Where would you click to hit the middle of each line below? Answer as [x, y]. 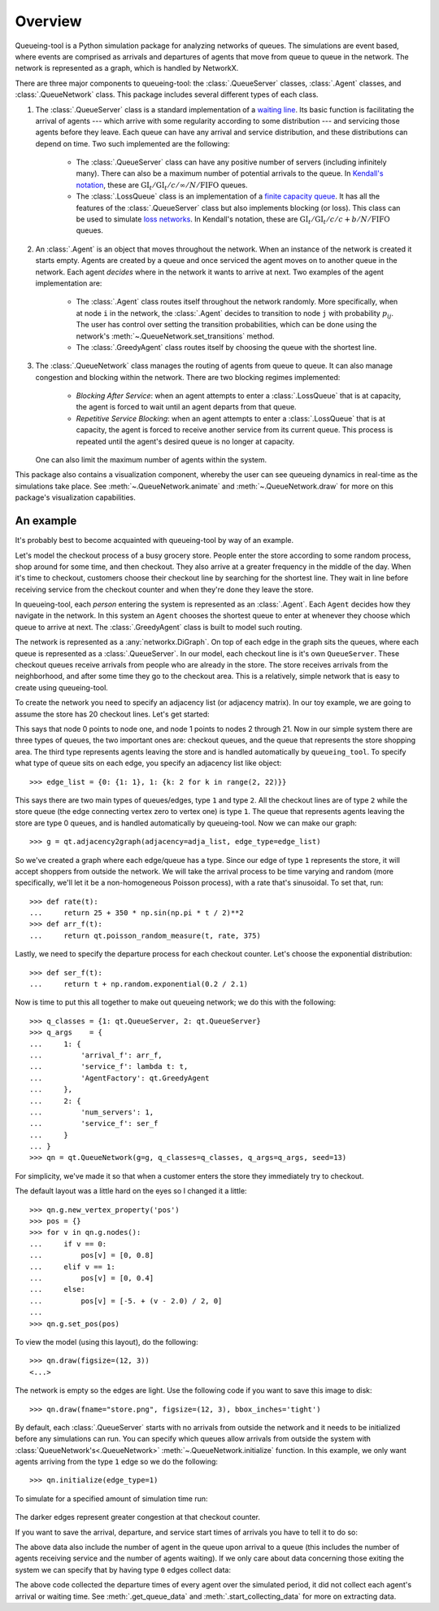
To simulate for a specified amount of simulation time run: [111, 1499]
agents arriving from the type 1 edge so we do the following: [117, 1462]
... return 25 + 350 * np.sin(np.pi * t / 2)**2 [137, 913]
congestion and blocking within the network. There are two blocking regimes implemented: [188, 377]
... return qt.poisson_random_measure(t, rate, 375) [146, 935]
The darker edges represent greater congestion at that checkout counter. [137, 1517]
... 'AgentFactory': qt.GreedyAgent [120, 1078]
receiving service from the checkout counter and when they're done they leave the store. [164, 589]
